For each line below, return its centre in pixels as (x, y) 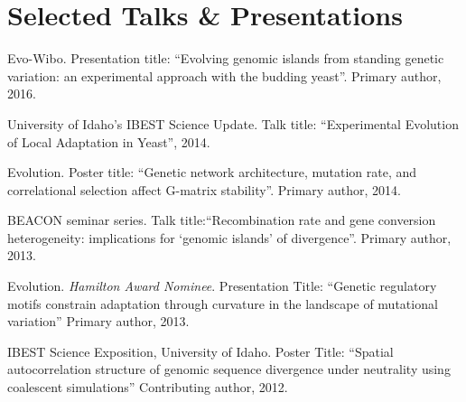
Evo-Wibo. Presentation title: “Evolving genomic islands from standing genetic (226, 58)
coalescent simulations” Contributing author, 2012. (148, 387)
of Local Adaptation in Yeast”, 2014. (109, 141)
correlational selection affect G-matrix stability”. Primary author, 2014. (204, 189)
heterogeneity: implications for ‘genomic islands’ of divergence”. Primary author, (229, 237)
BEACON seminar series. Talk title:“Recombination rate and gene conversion (222, 220)
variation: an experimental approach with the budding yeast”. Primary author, (224, 75)
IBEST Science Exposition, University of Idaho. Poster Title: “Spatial (200, 351)
